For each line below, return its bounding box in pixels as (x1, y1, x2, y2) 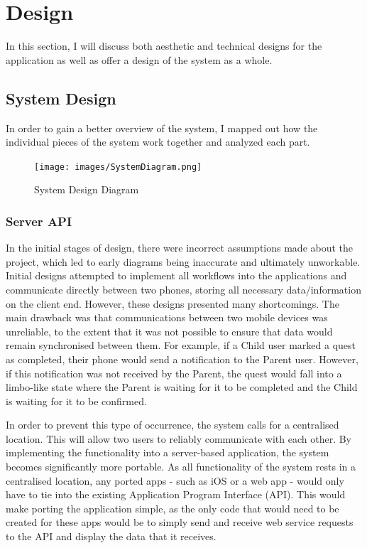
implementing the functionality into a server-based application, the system (6, 445, 329, 460)
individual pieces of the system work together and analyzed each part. (6, 134, 310, 149)
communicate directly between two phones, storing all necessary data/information (6, 281, 361, 296)
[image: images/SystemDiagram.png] (34, 161, 202, 172)
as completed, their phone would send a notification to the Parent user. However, (6, 351, 358, 366)
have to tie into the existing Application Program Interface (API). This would (6, 487, 346, 502)
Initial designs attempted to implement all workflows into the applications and (6, 268, 347, 283)
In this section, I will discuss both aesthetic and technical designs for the (6, 38, 322, 53)
